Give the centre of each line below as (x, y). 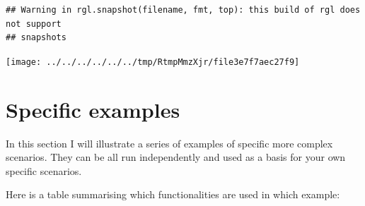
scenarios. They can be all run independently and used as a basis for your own (176, 157)
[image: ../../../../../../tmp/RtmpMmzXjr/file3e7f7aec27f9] (153, 62)
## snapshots (36, 38)
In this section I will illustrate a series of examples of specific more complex (169, 143)
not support (34, 24)
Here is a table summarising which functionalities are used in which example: (173, 194)
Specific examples (93, 109)
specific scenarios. (44, 170)
